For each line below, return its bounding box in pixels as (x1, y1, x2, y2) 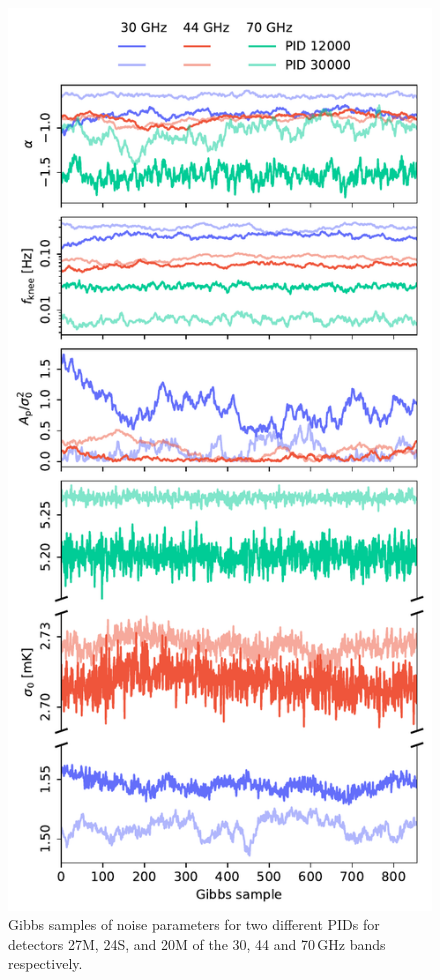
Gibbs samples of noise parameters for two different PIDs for (8, 914, 380, 935)
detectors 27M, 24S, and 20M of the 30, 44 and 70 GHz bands (8, 933, 386, 954)
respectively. (8, 953, 83, 974)
